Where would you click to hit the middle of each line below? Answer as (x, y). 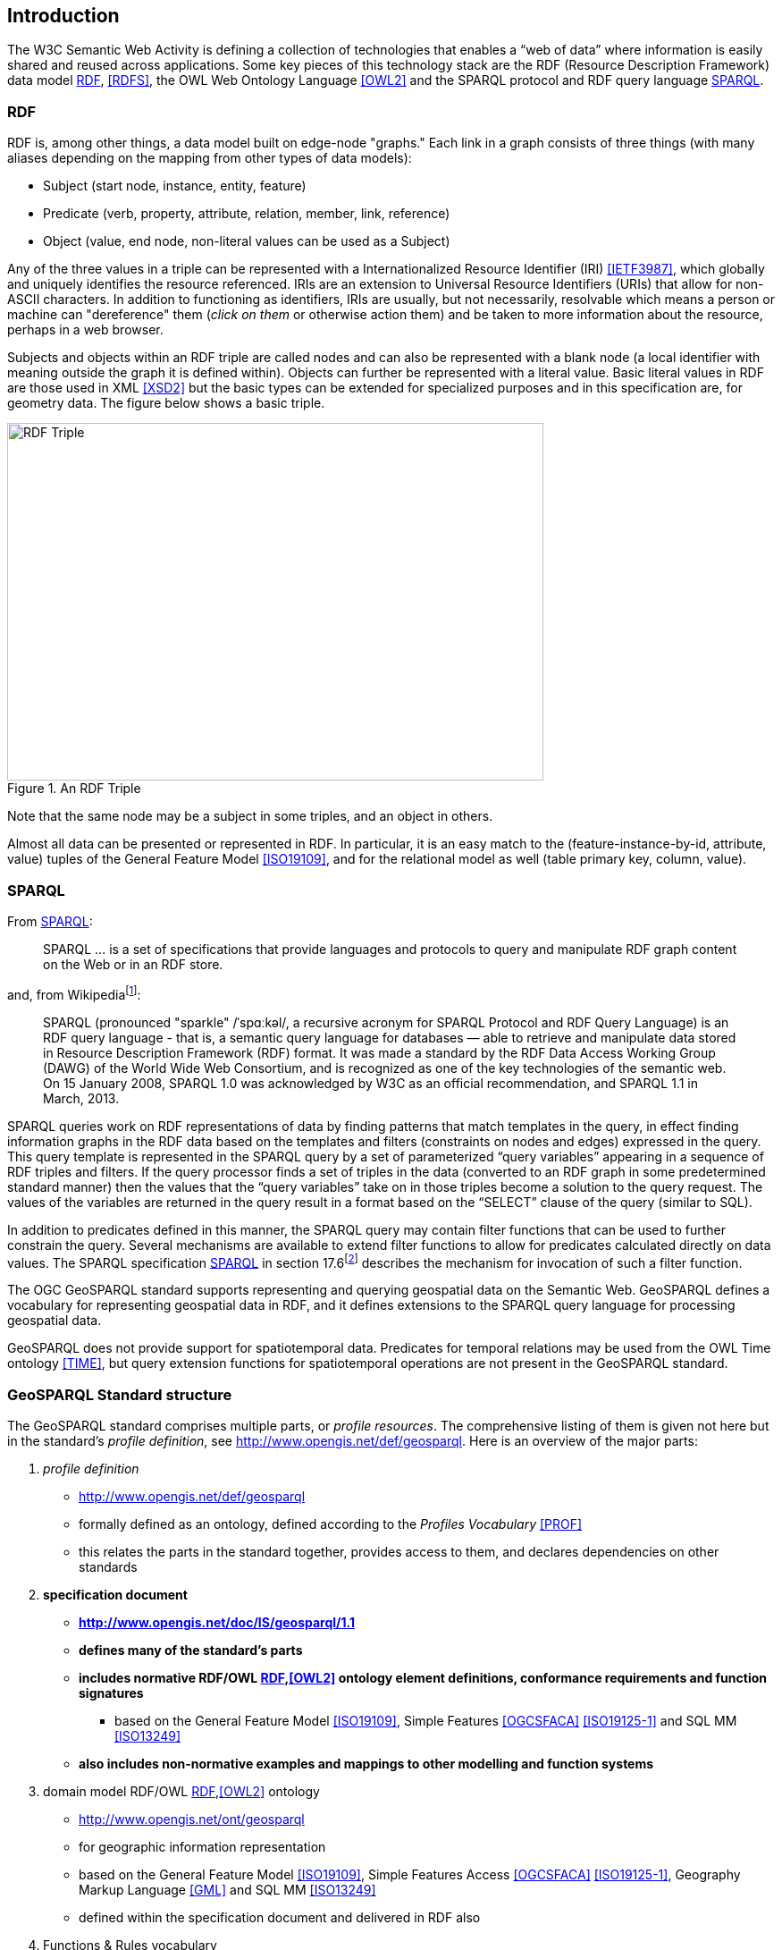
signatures (111, 1693)
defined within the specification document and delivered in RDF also (280, 1917)
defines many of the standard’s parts (191, 1650)
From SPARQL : (50, 921)
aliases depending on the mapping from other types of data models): (210, 158)
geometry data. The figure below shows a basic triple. (166, 403)
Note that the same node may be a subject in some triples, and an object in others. (250, 816)
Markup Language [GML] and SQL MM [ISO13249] (227, 1889)
